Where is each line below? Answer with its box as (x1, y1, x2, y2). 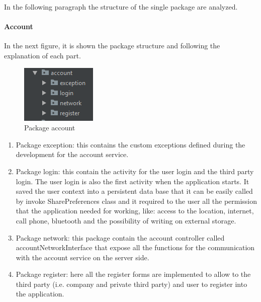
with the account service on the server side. (16, 252, 149, 262)
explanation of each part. (4, 50, 81, 60)
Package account (24, 122, 75, 133)
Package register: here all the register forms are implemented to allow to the (16, 269, 251, 279)
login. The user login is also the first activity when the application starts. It (16, 176, 249, 186)
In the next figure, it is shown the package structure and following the (4, 40, 220, 51)
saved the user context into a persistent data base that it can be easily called (16, 186, 253, 196)
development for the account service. (16, 149, 129, 160)
